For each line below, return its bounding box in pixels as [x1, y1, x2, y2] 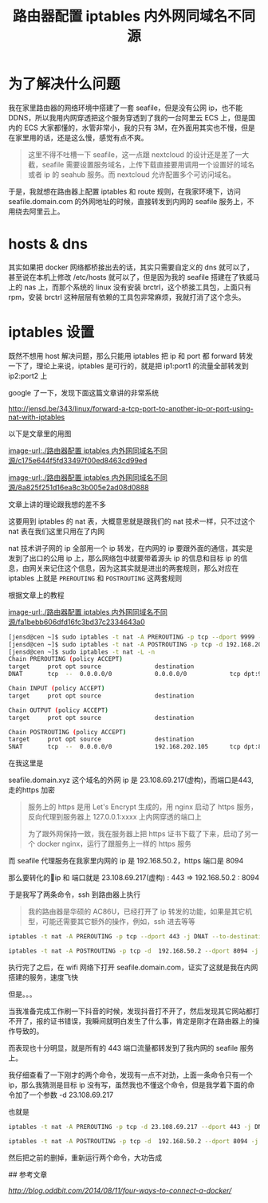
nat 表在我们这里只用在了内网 [8, 526, 105, 536]
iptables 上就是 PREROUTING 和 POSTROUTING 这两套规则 [8, 573, 183, 583]
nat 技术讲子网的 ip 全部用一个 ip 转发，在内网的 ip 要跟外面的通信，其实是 [8, 543, 254, 552]
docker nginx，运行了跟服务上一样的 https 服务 [37, 839, 191, 849]
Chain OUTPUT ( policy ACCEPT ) [8, 706, 109, 714]
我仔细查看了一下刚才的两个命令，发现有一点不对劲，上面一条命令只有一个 [8, 1070, 253, 1079]
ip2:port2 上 [8, 371, 48, 380]
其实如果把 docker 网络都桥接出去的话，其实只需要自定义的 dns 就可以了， [8, 262, 254, 272]
